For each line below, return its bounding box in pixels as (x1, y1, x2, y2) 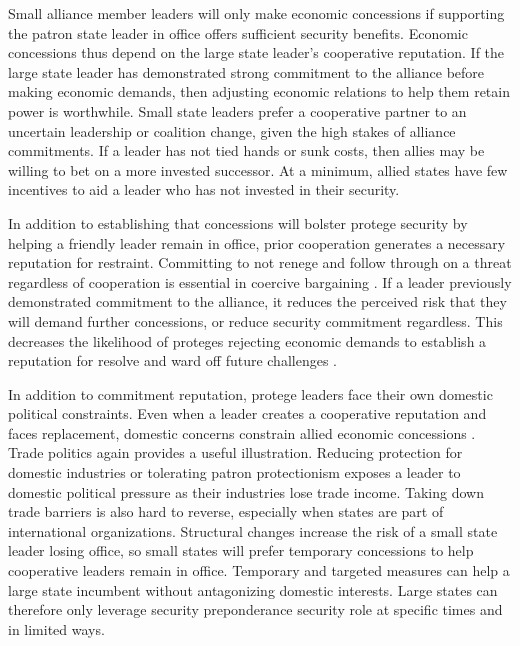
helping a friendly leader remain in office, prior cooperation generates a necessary (8, 232, 506, 253)
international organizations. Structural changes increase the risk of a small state (8, 520, 498, 541)
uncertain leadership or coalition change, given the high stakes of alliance (8, 120, 456, 141)
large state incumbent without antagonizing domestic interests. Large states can (8, 579, 498, 600)
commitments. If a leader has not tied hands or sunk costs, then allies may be (8, 140, 485, 161)
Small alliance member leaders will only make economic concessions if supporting (8, 3, 505, 23)
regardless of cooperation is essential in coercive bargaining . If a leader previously (8, 271, 512, 292)
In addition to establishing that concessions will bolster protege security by (8, 212, 468, 233)
